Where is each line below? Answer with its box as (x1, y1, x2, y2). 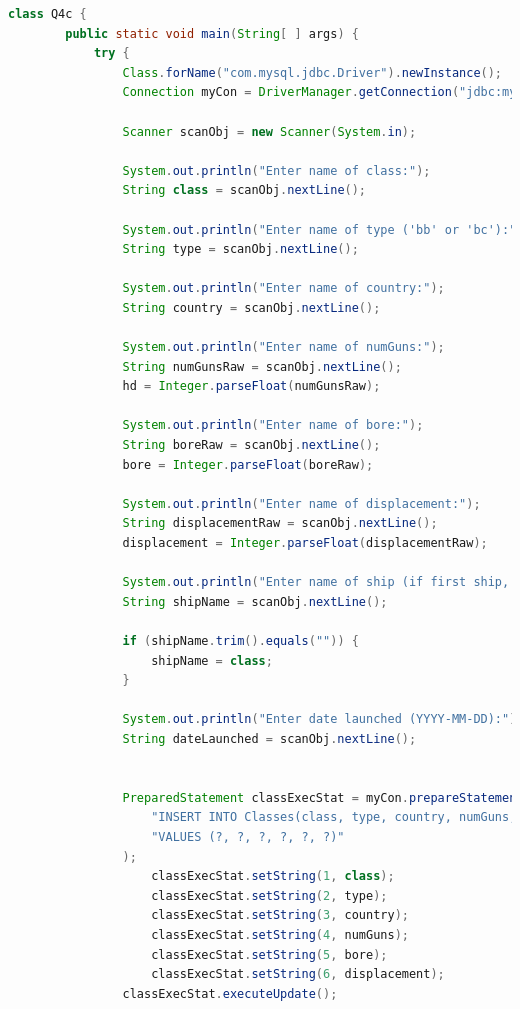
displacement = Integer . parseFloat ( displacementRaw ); (122, 536, 488, 551)
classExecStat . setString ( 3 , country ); (151, 908, 409, 923)
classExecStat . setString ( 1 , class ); (151, 869, 395, 884)
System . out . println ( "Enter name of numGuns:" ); (122, 340, 445, 355)
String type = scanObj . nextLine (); (122, 242, 359, 257)
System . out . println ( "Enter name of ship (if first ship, (122, 575, 510, 590)
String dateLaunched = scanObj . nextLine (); (122, 731, 417, 746)
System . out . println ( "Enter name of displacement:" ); (122, 496, 481, 511)
